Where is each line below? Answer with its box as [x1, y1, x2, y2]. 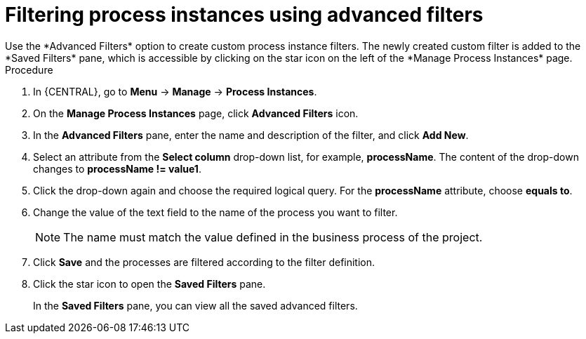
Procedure [5, 63, 53, 76]
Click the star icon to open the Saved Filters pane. [33, 277, 266, 290]
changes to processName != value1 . [33, 162, 201, 175]
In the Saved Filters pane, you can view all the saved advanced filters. [33, 299, 358, 312]
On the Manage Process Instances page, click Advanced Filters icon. [33, 107, 359, 119]
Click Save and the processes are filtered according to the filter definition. [33, 255, 375, 268]
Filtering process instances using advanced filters [5, 3, 484, 27]
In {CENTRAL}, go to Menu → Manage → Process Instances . [33, 85, 317, 98]
